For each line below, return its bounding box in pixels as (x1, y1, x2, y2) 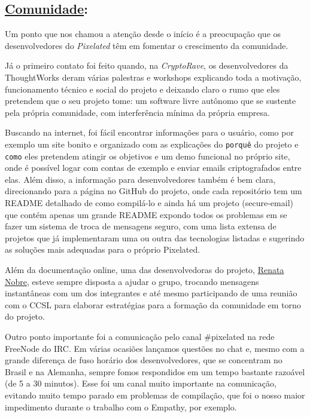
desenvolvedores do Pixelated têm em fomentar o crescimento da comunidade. (5, 39, 288, 51)
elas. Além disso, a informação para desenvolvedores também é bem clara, (5, 173, 276, 185)
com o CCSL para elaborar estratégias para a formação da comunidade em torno (5, 298, 301, 311)
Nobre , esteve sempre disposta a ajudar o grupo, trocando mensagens (5, 275, 259, 287)
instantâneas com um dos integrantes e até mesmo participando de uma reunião (5, 287, 297, 299)
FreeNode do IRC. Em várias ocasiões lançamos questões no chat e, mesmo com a (5, 342, 305, 354)
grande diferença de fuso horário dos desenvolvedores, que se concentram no (5, 354, 282, 366)
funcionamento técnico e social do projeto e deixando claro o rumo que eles (5, 82, 280, 95)
